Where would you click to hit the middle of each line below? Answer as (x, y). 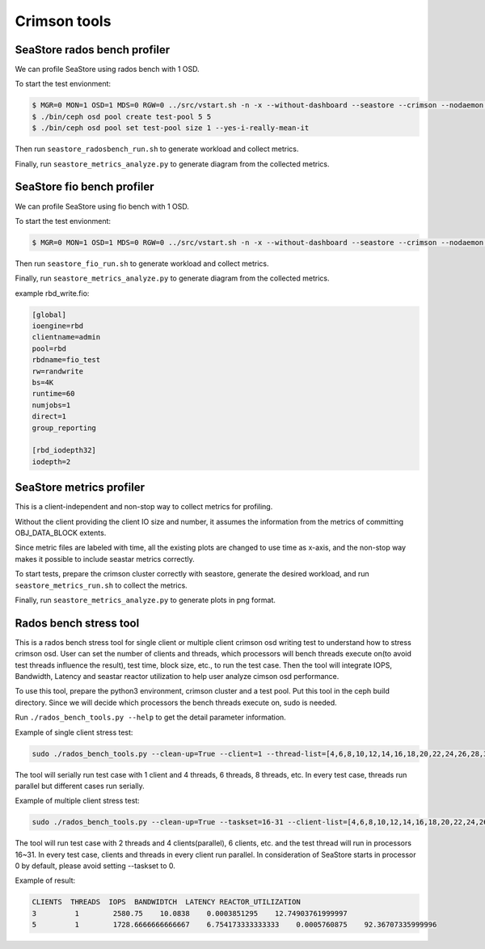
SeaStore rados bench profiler (92, 50)
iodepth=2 (51, 462)
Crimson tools (63, 21)
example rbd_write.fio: (52, 293)
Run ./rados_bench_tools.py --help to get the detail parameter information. (150, 717)
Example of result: (45, 880)
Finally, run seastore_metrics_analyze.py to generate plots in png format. (145, 600)
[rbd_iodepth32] (64, 450)
